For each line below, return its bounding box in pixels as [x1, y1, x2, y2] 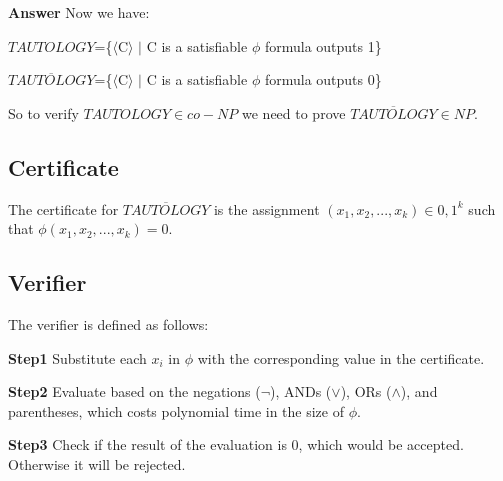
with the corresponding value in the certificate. [197, 347, 485, 368]
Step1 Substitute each [8, 347, 147, 368]
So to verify [8, 102, 79, 123]
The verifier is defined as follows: [8, 313, 209, 334]
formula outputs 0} [264, 69, 382, 90]
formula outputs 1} [264, 35, 382, 56]
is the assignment [213, 198, 320, 219]
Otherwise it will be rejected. [8, 453, 186, 474]
